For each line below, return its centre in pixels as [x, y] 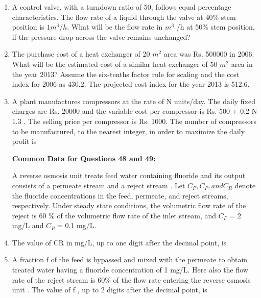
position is [28, 27]
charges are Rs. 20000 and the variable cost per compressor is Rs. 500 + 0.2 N [135, 111]
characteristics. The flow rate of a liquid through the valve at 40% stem [124, 17]
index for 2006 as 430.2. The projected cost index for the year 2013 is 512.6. [131, 84]
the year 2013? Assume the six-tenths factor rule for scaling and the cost [126, 74]
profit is [24, 141]
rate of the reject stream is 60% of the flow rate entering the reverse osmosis [131, 279]
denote [245, 185]
